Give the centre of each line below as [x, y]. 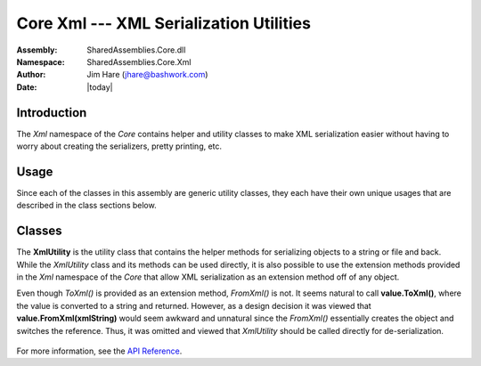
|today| [100, 87]
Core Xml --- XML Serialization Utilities [164, 23]
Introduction [52, 113]
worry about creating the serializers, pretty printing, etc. [119, 146]
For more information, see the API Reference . [99, 351]
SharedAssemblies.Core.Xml [139, 61]
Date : [27, 87]
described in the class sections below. [86, 206]
